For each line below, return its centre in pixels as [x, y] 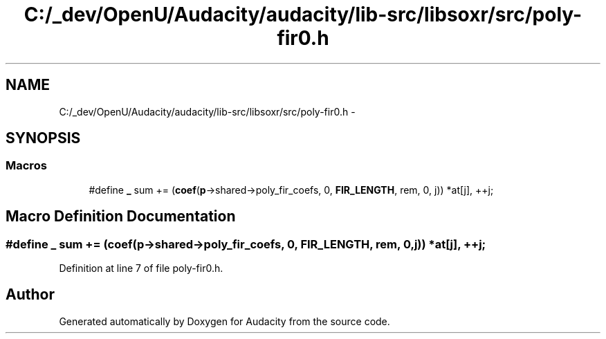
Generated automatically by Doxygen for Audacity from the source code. [224, 321]
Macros [26, 166]
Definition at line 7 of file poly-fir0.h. [141, 268]
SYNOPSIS [43, 138]
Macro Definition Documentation [121, 217]
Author [30, 295]
